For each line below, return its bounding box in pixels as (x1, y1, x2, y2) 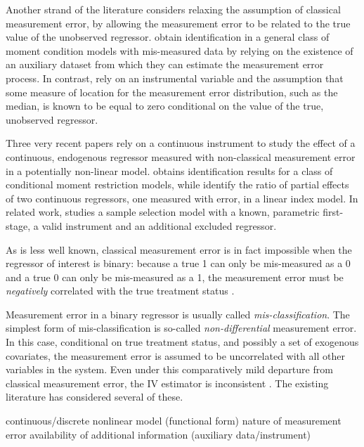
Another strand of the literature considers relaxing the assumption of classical (6, 2, 341, 16)
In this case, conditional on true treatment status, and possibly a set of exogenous (6, 335, 359, 349)
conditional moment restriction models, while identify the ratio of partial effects (6, 177, 349, 192)
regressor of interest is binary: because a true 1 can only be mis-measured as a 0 (6, 256, 351, 271)
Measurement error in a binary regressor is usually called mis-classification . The (6, 306, 350, 321)
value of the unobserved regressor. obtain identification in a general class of (6, 30, 330, 44)
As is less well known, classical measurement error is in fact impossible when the (6, 242, 352, 257)
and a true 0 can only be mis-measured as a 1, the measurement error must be (6, 269, 344, 284)
